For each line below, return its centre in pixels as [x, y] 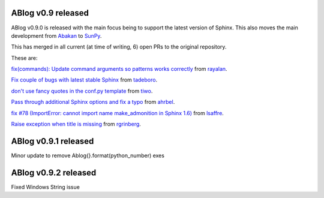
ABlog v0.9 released [50, 13]
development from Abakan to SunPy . [56, 35]
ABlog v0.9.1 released [52, 141]
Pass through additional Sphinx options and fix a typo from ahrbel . [93, 102]
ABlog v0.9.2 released [54, 172]
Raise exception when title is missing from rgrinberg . [76, 124]
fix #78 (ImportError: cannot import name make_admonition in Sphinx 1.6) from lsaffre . [118, 113]
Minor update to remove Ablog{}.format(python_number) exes [88, 155]
